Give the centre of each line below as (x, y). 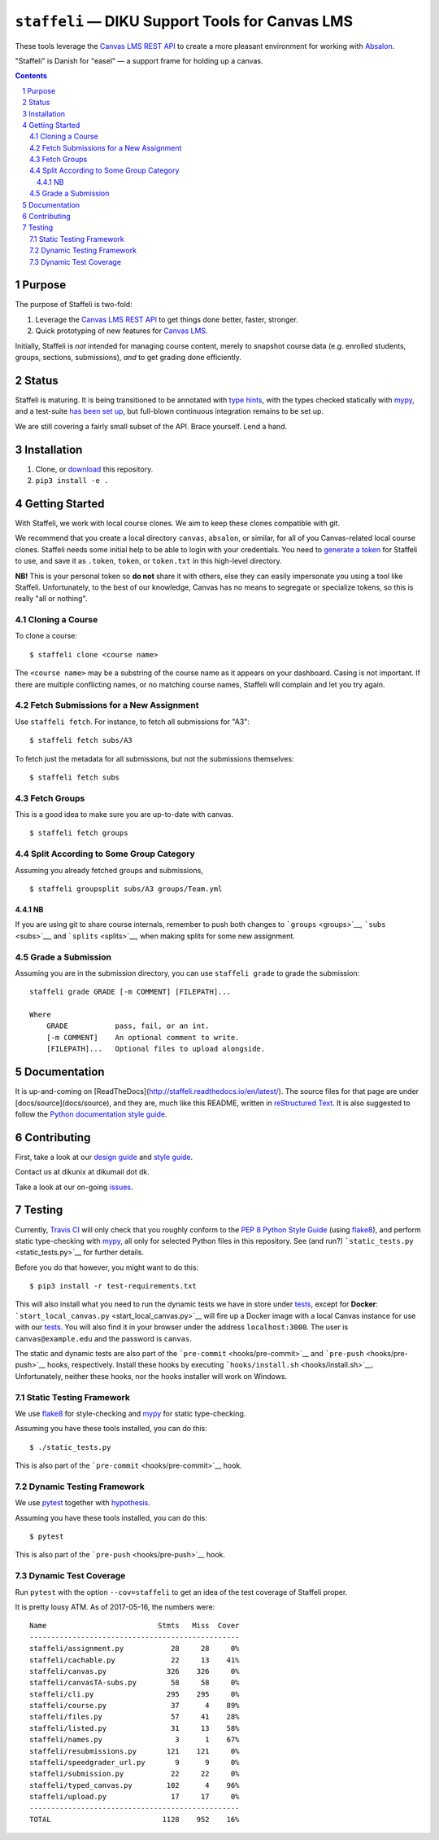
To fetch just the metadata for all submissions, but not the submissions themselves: (154, 758)
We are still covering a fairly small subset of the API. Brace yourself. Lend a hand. (151, 426)
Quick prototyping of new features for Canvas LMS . (122, 331)
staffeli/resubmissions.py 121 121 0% (135, 1751)
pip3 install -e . (72, 481)
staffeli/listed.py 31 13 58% (135, 1728)
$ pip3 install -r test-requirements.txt (113, 1286)
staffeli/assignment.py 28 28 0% (135, 1649)
